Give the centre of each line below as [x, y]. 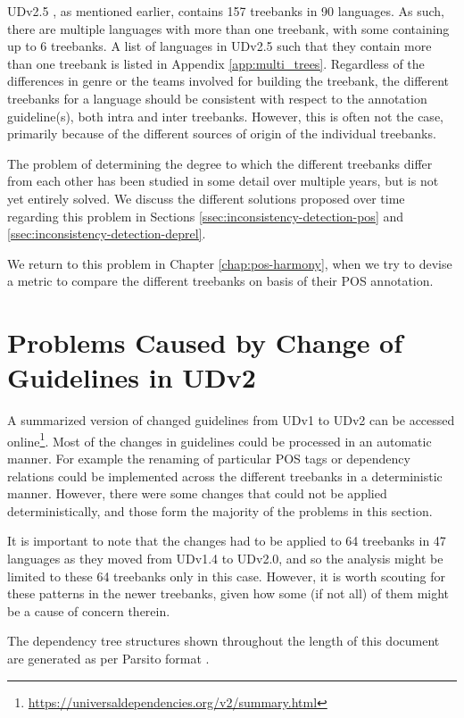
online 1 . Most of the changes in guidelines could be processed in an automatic [220, 439]
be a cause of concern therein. [89, 610]
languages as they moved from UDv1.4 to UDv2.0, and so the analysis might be [225, 559]
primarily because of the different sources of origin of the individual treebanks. [222, 134]
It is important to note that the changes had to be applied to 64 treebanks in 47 [227, 541]
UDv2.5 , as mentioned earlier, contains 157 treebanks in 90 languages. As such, [226, 11]
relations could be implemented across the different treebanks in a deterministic [225, 476]
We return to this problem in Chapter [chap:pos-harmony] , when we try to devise [230, 263]
